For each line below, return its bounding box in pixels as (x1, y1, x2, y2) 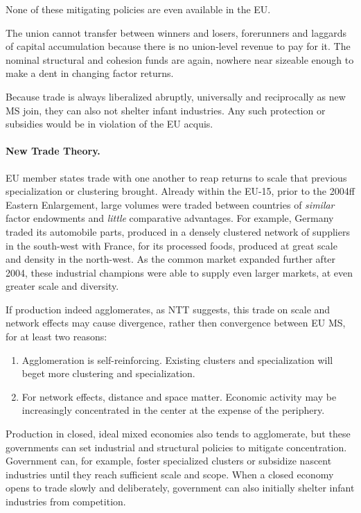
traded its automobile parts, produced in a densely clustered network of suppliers (6, 224, 350, 238)
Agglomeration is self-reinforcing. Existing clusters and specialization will (21, 352, 333, 367)
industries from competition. (6, 494, 126, 509)
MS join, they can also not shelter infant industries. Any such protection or (6, 103, 326, 117)
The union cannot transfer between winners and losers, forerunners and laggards (6, 25, 346, 40)
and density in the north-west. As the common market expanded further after (6, 252, 336, 266)
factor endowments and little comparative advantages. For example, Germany (6, 211, 334, 225)
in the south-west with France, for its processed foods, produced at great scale (6, 238, 337, 252)
